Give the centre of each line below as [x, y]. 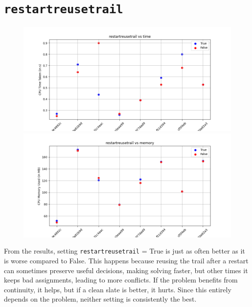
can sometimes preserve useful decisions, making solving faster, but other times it [126, 270]
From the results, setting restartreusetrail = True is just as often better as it [125, 251]
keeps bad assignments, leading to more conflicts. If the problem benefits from [121, 280]
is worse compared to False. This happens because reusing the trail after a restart [126, 261]
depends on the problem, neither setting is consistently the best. [100, 299]
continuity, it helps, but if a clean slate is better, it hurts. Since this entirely [118, 289]
